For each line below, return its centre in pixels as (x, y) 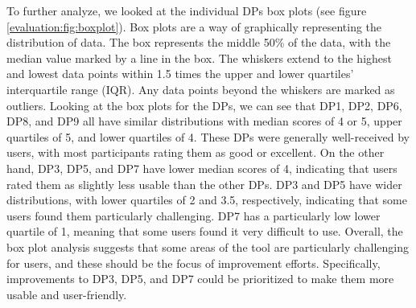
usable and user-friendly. (67, 294)
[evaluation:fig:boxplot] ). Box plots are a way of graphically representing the (194, 26)
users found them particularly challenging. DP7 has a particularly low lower (194, 215)
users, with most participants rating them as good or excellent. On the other (196, 152)
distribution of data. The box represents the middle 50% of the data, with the (199, 42)
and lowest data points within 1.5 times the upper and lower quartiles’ (180, 74)
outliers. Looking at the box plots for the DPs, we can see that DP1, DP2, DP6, (204, 105)
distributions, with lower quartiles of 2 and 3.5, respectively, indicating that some (207, 200)
